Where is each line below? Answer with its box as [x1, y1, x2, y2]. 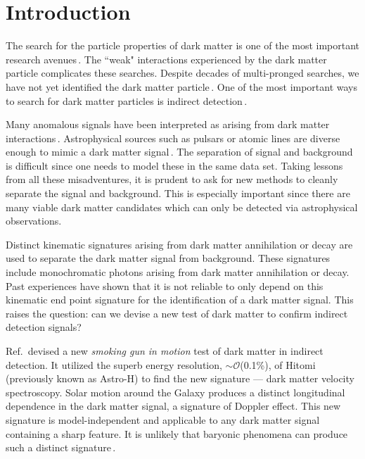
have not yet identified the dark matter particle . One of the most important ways [6, 79, 358, 94]
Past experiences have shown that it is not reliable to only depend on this [6, 278, 324, 293]
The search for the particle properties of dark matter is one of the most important [6, 38, 360, 53]
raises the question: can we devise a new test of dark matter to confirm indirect [6, 306, 348, 320]
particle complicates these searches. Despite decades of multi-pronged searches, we [6, 65, 359, 80]
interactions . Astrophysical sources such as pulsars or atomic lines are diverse [6, 130, 340, 145]
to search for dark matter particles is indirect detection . [6, 93, 248, 108]
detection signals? [6, 320, 82, 334]
